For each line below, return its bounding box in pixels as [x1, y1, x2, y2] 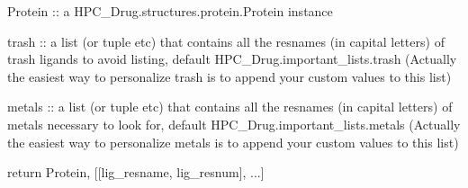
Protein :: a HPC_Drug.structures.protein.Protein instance [7, 2, 333, 20]
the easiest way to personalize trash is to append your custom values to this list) [7, 67, 452, 85]
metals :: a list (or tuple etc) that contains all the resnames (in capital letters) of [7, 97, 453, 116]
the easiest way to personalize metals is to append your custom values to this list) [7, 132, 459, 151]
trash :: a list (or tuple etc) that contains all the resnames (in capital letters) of [7, 31, 445, 50]
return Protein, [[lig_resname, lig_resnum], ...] [7, 163, 265, 182]
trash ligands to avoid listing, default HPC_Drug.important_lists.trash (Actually [7, 49, 457, 68]
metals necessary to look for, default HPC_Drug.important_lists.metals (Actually [7, 114, 461, 133]
